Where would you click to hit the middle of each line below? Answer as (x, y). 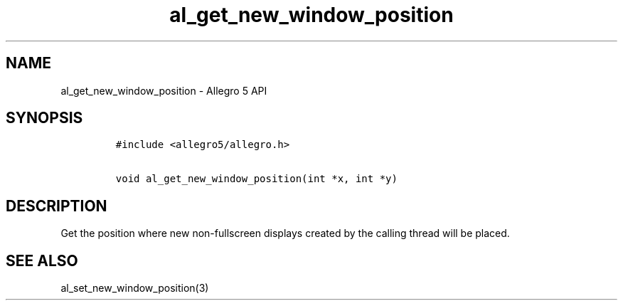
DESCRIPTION (57, 206)
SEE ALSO (42, 260)
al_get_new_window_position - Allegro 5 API (164, 90)
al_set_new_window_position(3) (135, 288)
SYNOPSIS (44, 118)
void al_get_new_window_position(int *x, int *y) (256, 179)
